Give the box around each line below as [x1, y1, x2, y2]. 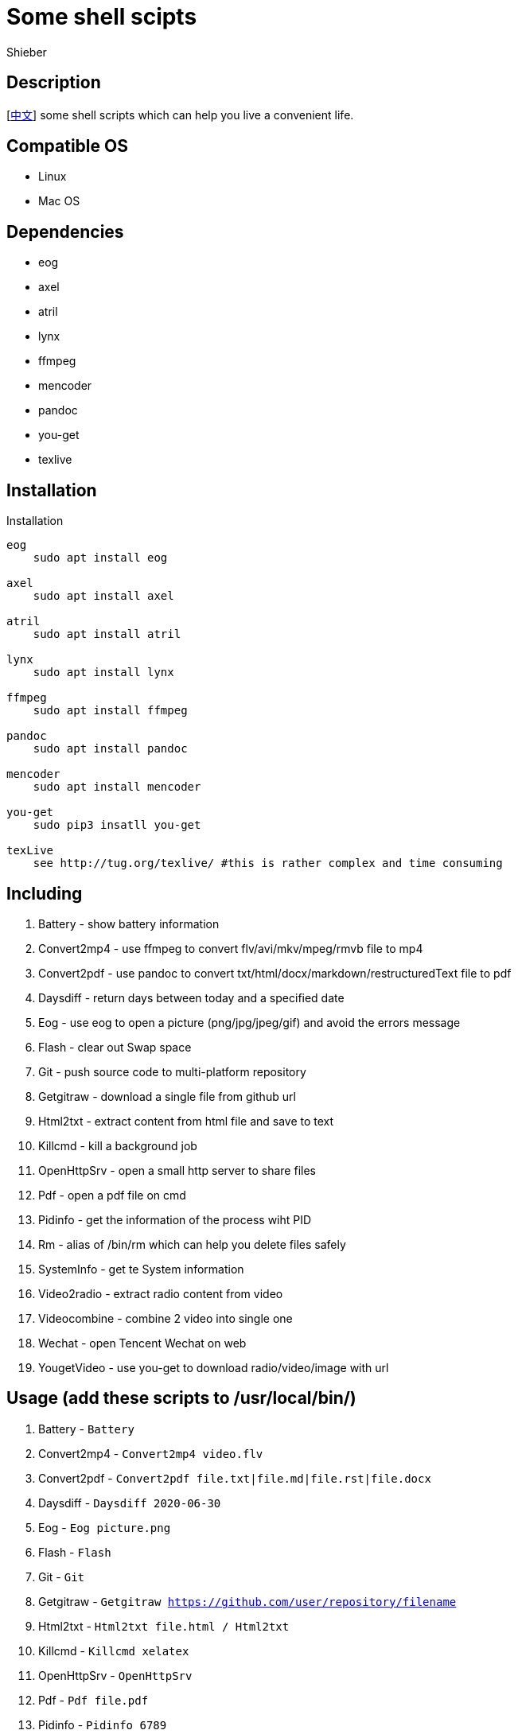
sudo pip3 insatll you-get [33, 818, 201, 832]
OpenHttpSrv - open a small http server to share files [38, 1163, 316, 1177]
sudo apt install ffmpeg [33, 704, 188, 717]
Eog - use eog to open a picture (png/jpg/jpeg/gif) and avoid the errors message [38, 1015, 461, 1029]
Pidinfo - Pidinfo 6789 [38, 1717, 167, 1732]
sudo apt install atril [33, 628, 181, 641]
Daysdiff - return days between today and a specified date [38, 990, 345, 1005]
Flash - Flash [38, 1545, 111, 1559]
